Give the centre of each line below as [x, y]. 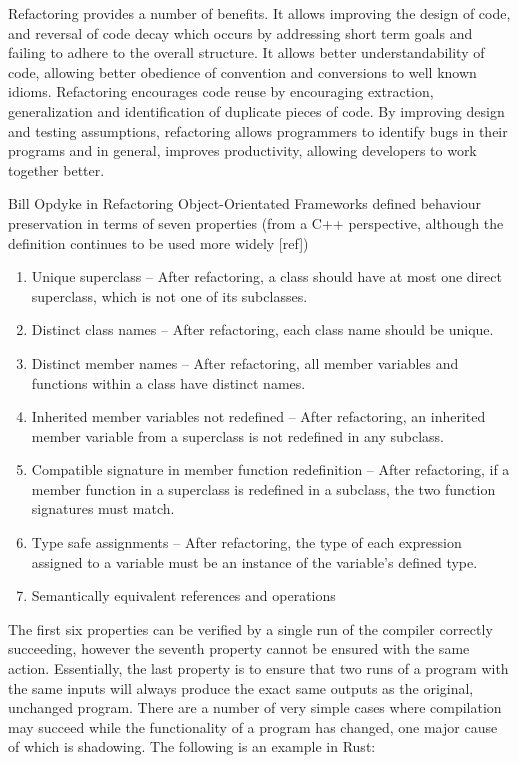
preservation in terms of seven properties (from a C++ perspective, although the [256, 222]
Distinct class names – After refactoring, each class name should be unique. [262, 329]
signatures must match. [103, 508]
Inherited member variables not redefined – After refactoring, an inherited [258, 416]
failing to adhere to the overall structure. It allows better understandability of [246, 52]
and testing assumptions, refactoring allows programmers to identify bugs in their [258, 130]
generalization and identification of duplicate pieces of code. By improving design [256, 110]
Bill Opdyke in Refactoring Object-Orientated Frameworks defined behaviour [245, 203]
